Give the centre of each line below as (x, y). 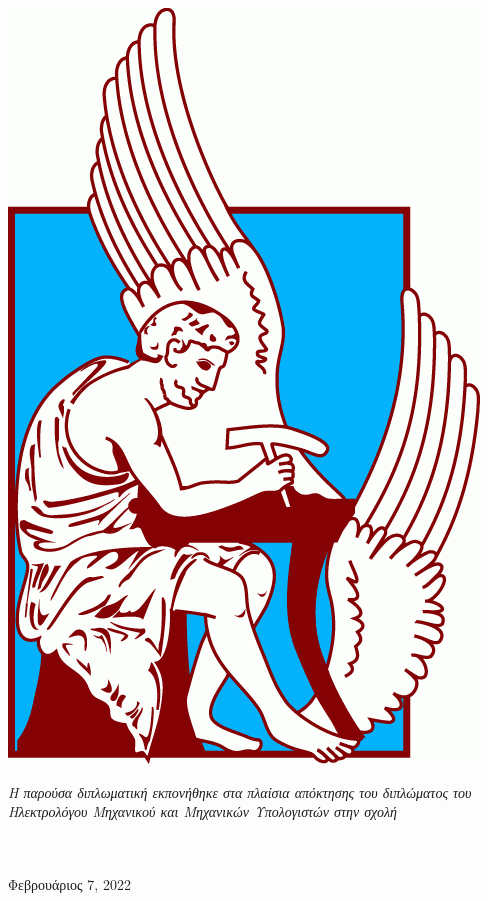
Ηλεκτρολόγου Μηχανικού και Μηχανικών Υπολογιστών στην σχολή (202, 811)
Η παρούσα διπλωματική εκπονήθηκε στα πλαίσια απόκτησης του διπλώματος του (240, 791)
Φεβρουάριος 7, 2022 (69, 883)
